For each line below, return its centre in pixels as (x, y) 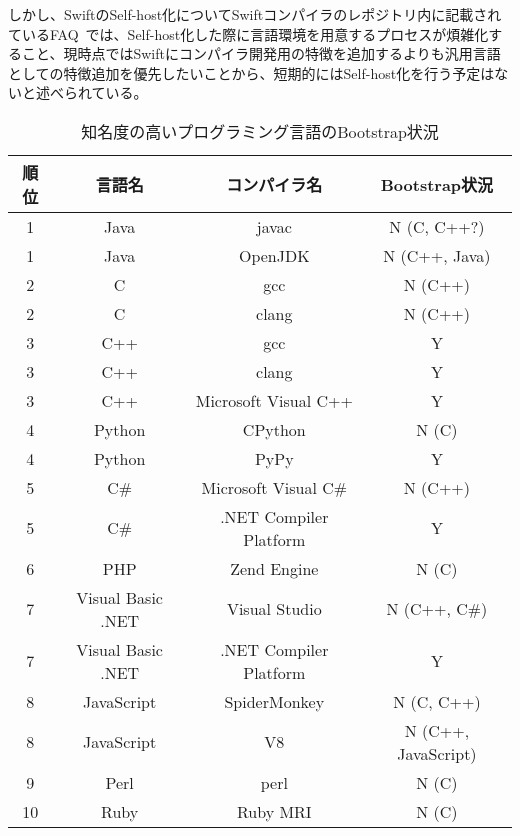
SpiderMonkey (274, 701)
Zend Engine (274, 568)
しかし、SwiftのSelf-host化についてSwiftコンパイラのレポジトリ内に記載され (255, 14)
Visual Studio (274, 609)
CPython (274, 429)
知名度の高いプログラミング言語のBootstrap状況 (260, 131)
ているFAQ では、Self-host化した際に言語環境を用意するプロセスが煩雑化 (248, 33)
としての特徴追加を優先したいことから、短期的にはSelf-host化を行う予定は (251, 72)
